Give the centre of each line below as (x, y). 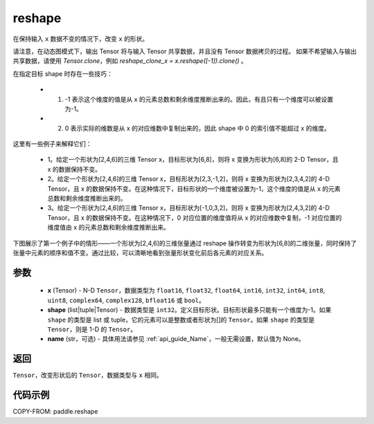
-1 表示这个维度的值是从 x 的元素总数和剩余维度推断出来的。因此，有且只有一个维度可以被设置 (199, 99)
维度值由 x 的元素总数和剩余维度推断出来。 (108, 228)
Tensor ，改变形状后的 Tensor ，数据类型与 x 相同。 (88, 375)
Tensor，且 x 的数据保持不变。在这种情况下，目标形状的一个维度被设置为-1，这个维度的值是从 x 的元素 (194, 188)
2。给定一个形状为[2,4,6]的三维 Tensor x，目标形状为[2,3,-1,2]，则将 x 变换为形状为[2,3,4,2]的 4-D (189, 179)
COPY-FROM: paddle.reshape (55, 412)
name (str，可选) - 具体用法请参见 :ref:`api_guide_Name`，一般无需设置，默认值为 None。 (176, 339)
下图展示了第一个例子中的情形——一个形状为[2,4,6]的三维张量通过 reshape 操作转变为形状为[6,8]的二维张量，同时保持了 (185, 243)
